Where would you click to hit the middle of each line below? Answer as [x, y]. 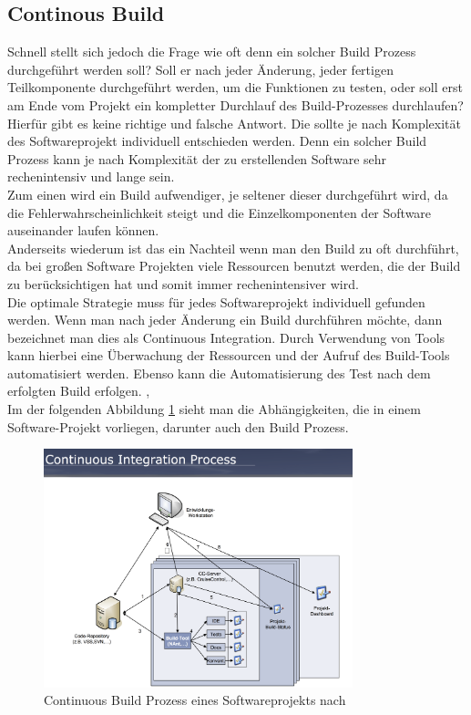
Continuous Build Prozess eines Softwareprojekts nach [195, 700]
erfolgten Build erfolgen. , [79, 391]
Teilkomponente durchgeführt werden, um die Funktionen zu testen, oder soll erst [235, 87]
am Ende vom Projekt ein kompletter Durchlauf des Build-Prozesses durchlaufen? [235, 104]
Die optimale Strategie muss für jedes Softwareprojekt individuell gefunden [216, 301]
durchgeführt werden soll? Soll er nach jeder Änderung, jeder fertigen [200, 69]
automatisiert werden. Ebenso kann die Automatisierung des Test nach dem [219, 373]
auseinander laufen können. [83, 230]
